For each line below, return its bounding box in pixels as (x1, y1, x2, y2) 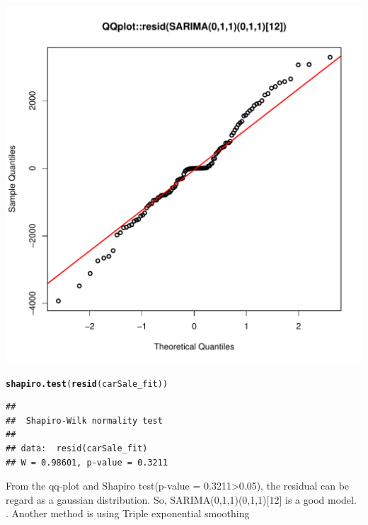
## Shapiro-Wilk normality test (6, 415, 163, 426)
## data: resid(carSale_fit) (6, 444, 148, 454)
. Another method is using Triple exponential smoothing (6, 506, 250, 521)
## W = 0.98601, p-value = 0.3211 (6, 457, 168, 468)
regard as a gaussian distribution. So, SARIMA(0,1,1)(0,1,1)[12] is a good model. (6, 492, 357, 507)
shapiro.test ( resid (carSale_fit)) (6, 378, 168, 389)
